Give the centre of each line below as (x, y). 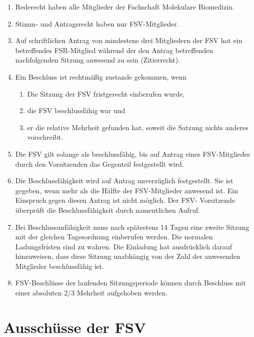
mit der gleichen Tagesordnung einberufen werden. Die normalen (114, 237)
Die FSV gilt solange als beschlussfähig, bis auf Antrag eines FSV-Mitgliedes (133, 153)
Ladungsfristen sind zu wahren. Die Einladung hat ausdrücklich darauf (123, 246)
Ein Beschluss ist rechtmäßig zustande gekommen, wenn (101, 76)
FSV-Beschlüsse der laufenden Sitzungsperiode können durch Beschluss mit (130, 283)
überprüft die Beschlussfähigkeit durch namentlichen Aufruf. (108, 210)
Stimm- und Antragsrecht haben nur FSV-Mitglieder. (97, 23)
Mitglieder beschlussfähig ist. (59, 266)
